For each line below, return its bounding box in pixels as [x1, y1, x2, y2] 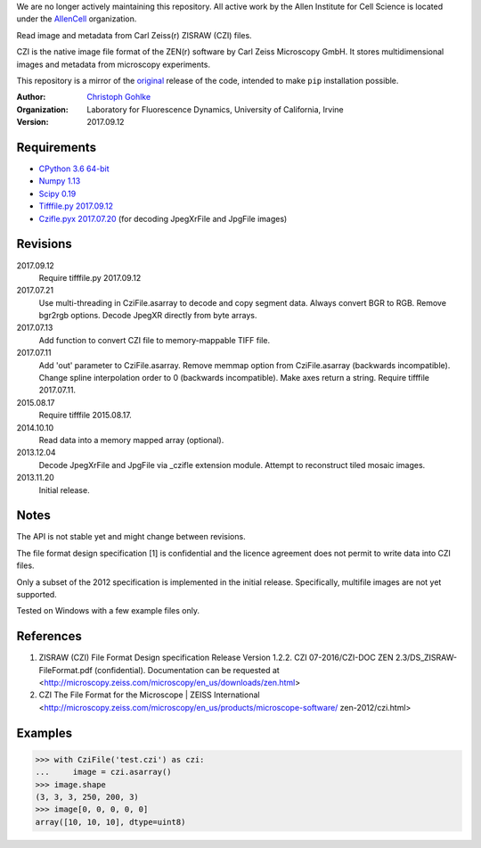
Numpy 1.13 [38, 176, 81, 186]
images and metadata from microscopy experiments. [16, 59, 211, 70]
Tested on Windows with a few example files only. [16, 605, 200, 616]
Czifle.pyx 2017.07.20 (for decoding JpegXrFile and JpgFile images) [38, 213, 288, 224]
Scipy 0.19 [38, 188, 77, 199]
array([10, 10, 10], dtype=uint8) [35, 817, 186, 827]
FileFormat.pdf [38, 664, 93, 675]
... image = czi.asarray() [35, 767, 173, 778]
